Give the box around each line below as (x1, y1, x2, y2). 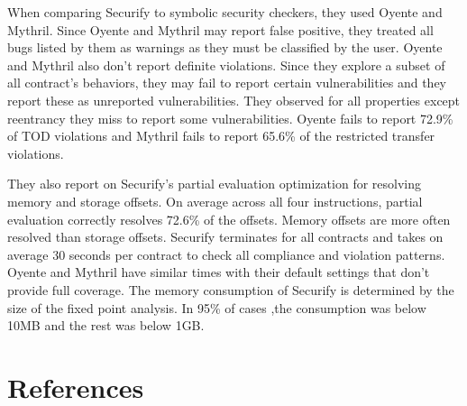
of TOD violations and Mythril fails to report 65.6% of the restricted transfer (7, 126, 435, 145)
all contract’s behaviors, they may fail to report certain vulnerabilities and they (7, 73, 447, 92)
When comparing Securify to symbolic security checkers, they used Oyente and (7, 3, 443, 21)
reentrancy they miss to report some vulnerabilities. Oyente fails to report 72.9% (7, 108, 453, 127)
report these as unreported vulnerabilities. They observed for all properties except (7, 90, 461, 109)
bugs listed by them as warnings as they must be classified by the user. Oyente (7, 38, 443, 57)
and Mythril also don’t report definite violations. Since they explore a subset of (7, 55, 445, 74)
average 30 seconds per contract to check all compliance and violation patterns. (7, 245, 445, 263)
